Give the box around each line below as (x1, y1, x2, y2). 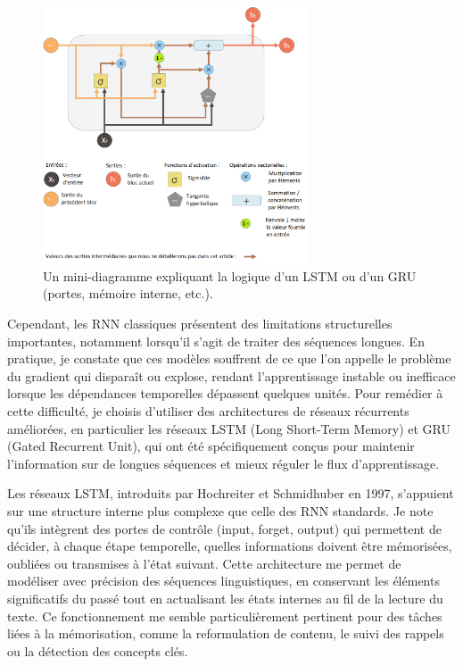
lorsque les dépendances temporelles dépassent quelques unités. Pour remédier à (7, 384, 443, 403)
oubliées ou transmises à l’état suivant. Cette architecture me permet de (7, 554, 401, 572)
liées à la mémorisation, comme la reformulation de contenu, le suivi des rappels (7, 624, 444, 643)
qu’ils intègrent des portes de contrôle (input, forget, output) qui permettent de (7, 519, 442, 537)
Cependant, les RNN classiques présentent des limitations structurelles (7, 314, 393, 332)
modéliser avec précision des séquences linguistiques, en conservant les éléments (7, 571, 440, 590)
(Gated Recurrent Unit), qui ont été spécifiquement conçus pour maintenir (7, 437, 415, 455)
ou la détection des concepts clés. (7, 641, 188, 660)
